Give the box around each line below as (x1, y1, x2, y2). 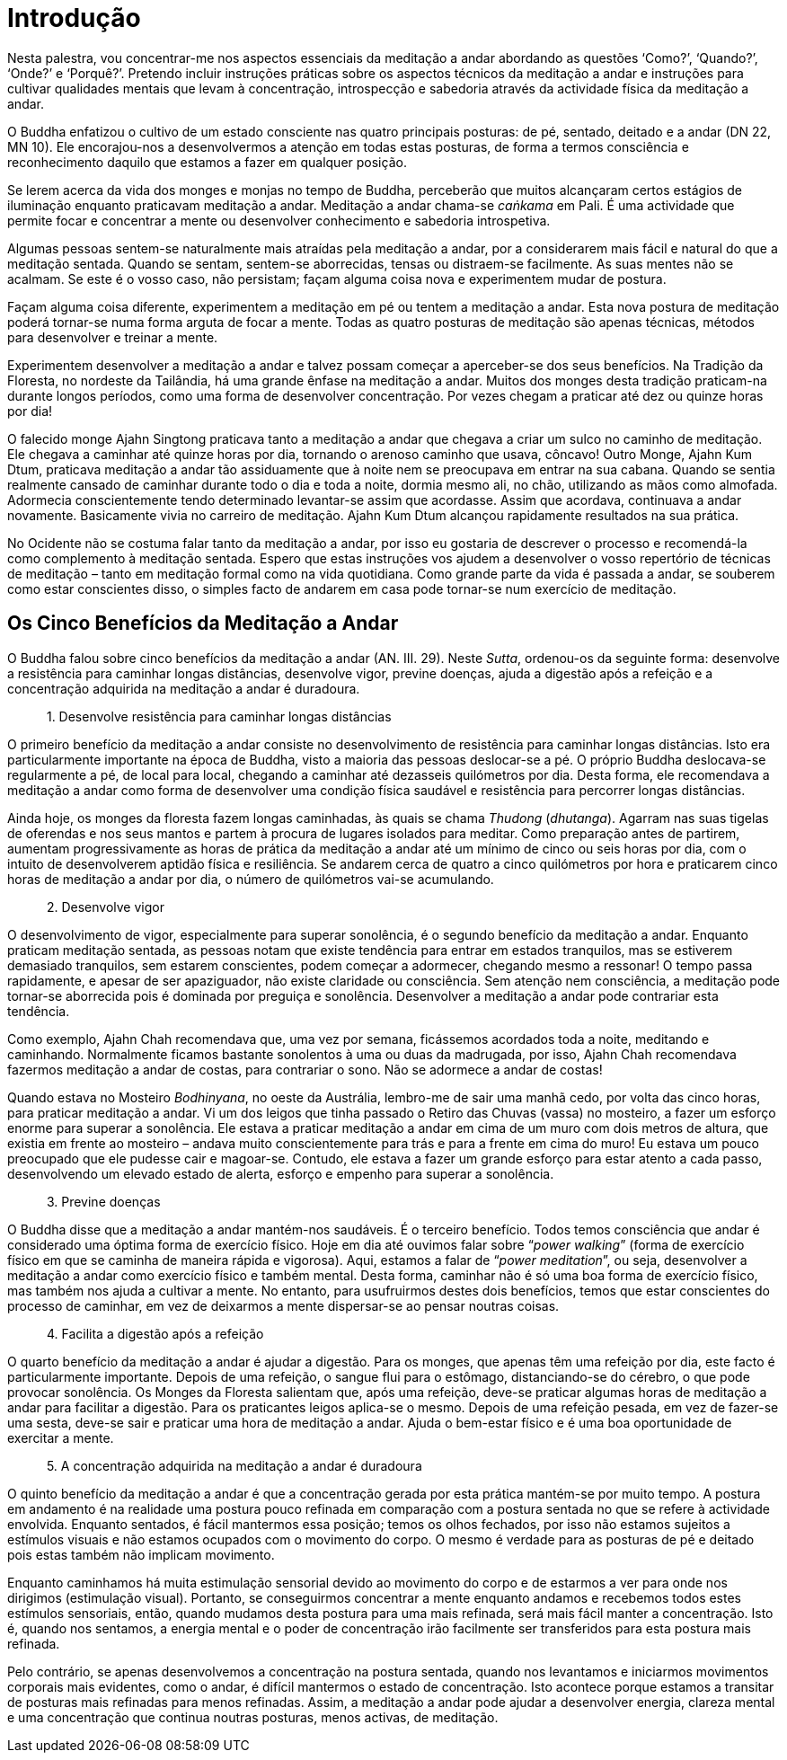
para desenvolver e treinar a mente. (7, 329, 218, 345)
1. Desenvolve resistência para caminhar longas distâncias (46, 708, 392, 724)
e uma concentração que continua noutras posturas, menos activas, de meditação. (7, 1709, 499, 1725)
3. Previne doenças (46, 1193, 161, 1209)
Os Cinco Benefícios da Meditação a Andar (7, 612, 399, 635)
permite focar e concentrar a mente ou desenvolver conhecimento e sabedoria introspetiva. (7, 212, 551, 228)
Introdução (7, 3, 141, 33)
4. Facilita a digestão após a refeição (46, 1325, 264, 1341)
